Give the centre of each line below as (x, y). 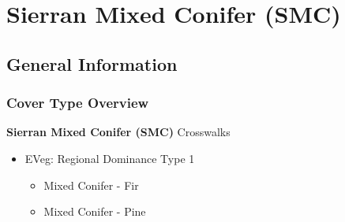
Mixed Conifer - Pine (95, 211)
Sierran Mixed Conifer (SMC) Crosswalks (118, 132)
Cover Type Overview (78, 103)
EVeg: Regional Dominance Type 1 (110, 158)
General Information (92, 63)
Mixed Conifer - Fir (91, 185)
